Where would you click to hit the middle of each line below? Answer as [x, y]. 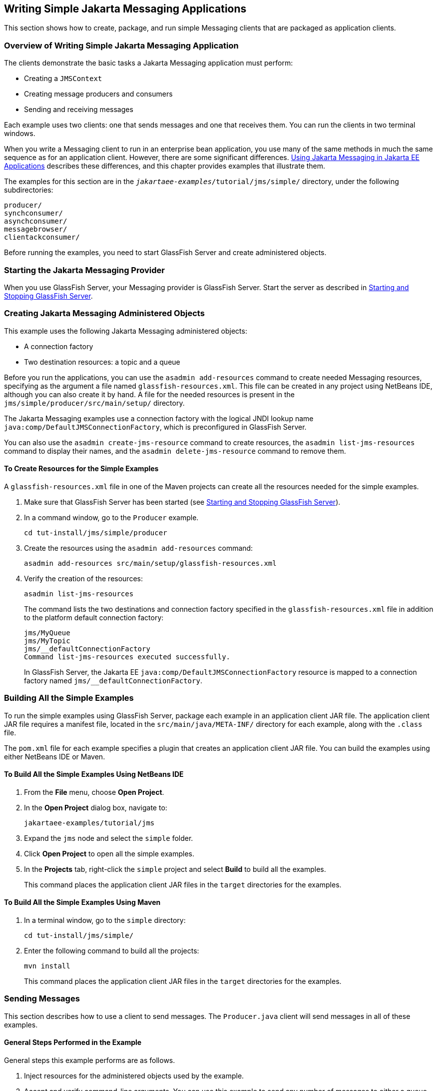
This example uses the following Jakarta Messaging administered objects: [126, 331]
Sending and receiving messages [79, 110]
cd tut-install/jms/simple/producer [96, 532]
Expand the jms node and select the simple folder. [109, 838]
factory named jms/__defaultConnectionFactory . [113, 680]
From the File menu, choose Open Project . [94, 792]
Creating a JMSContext [63, 79]
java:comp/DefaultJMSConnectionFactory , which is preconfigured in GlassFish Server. [155, 427]
